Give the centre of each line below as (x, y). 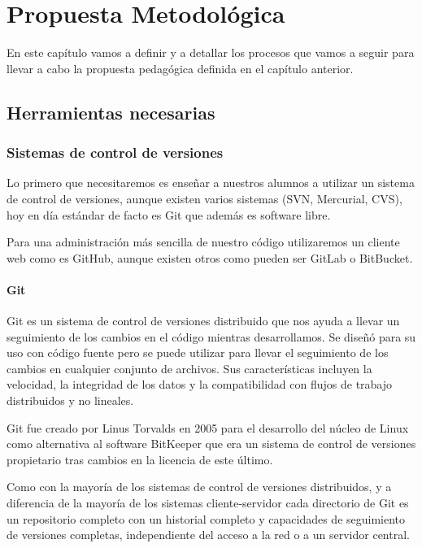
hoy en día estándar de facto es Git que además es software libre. (169, 214)
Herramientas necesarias (111, 112)
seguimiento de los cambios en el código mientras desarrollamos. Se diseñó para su (211, 336)
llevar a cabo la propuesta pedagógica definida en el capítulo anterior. (180, 68)
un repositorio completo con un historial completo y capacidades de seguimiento (206, 518)
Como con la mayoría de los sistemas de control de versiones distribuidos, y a (199, 487)
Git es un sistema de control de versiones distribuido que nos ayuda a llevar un (203, 321)
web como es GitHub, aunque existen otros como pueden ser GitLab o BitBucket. (210, 257)
